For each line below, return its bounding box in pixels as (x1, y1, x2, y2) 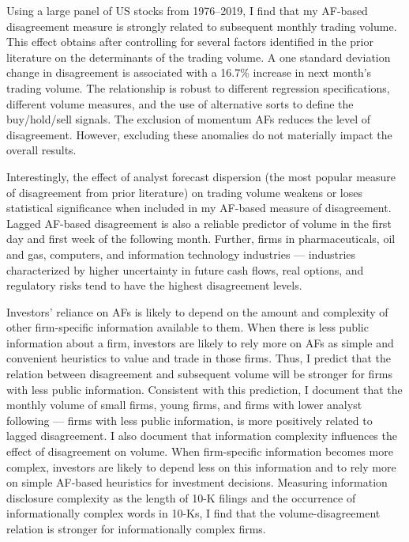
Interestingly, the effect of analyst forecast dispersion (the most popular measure (6, 168, 396, 184)
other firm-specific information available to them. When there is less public (6, 319, 369, 335)
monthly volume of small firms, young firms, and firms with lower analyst (6, 396, 362, 413)
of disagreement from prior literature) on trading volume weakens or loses (6, 184, 362, 200)
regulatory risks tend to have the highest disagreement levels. (6, 277, 302, 294)
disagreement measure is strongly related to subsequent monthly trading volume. (6, 17, 397, 34)
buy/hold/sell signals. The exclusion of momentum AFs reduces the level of (6, 111, 371, 127)
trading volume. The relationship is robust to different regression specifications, (6, 79, 390, 96)
